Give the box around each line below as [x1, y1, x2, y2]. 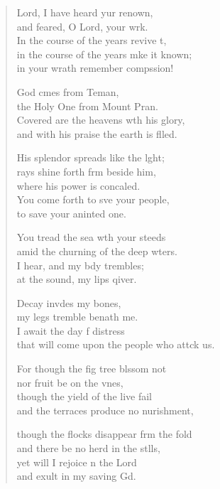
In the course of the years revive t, [16, 33, 167, 48]
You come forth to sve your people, [16, 192, 170, 207]
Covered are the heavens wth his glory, [16, 112, 185, 127]
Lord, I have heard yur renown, [16, 5, 153, 19]
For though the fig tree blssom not [16, 361, 167, 376]
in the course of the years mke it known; [16, 46, 192, 61]
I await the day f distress [16, 323, 125, 338]
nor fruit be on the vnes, [16, 375, 123, 389]
